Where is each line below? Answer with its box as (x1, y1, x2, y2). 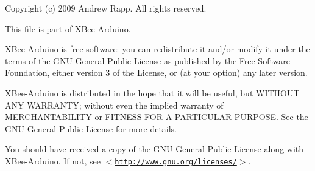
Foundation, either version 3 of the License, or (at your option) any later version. (5, 66, 308, 79)
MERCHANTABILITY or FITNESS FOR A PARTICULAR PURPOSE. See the (5, 110, 308, 123)
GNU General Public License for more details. (5, 122, 177, 135)
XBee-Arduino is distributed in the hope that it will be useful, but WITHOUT (5, 86, 300, 99)
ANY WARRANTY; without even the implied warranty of (5, 98, 224, 111)
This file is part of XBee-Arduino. (5, 22, 131, 35)
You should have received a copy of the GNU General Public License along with (5, 142, 304, 155)
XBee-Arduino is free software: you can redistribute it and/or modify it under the (5, 42, 310, 55)
